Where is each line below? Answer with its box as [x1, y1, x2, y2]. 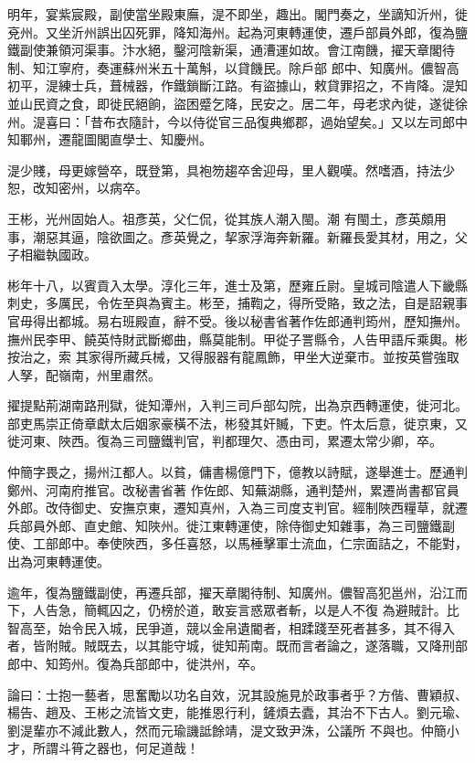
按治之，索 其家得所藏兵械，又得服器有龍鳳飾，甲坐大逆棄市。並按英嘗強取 [7, 347, 459, 366]
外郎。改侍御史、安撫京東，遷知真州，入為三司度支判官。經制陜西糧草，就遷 [7, 498, 468, 517]
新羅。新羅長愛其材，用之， [288, 227, 455, 246]
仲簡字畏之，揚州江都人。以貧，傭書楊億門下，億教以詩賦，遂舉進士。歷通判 [7, 462, 468, 482]
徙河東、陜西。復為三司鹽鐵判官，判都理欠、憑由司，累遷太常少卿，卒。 [7, 431, 442, 450]
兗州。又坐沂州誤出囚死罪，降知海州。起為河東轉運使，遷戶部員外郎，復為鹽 [7, 22, 468, 41]
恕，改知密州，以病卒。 [7, 178, 148, 197]
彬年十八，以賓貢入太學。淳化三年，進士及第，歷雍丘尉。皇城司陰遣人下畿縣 [7, 275, 468, 294]
